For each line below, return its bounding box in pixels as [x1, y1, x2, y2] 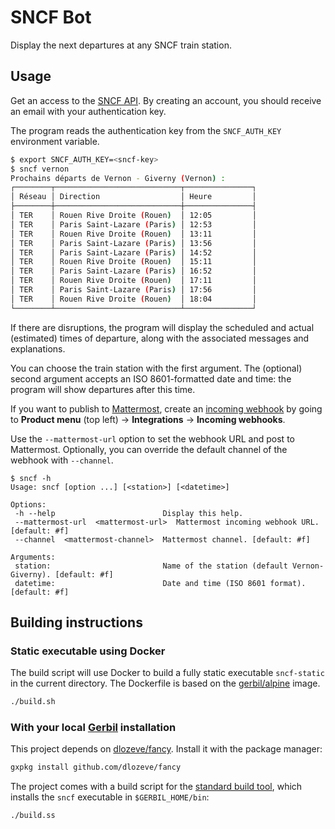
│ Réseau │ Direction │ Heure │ [10, 192, 257, 202]
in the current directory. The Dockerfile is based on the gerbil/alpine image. [10, 677, 321, 690]
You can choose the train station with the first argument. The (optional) [10, 362, 303, 374]
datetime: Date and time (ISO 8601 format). [14, 578, 307, 588]
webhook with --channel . [10, 454, 114, 466]
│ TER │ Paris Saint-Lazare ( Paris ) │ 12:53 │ [10, 219, 257, 230]
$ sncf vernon [10, 164, 70, 174]
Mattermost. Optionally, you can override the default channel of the [10, 443, 288, 455]
